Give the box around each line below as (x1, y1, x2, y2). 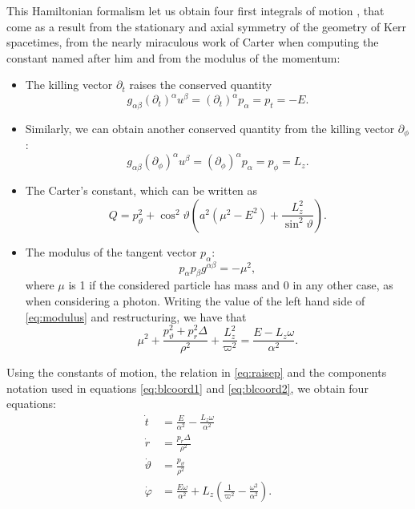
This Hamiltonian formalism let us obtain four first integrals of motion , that (6, 2, 385, 18)
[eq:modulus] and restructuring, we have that (25, 308, 247, 325)
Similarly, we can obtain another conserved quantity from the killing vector (25, 119, 395, 136)
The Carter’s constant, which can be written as (25, 182, 258, 199)
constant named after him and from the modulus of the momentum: (6, 49, 340, 66)
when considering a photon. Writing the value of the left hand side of (25, 293, 365, 309)
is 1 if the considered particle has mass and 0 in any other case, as (68, 277, 393, 293)
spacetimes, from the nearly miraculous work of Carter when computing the (6, 34, 379, 50)
